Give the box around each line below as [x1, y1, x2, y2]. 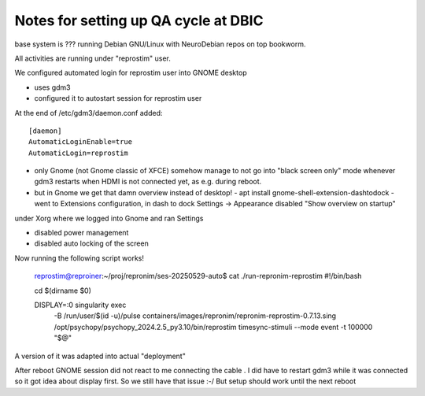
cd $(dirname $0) [34, 286, 92, 295]
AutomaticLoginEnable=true [28, 138, 133, 146]
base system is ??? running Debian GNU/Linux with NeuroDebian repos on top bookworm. [14, 39, 306, 49]
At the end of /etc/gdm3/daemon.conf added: [14, 108, 163, 117]
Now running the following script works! [14, 253, 145, 263]
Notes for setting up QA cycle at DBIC [14, 12, 264, 29]
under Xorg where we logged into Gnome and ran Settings [14, 213, 204, 223]
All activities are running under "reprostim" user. [14, 54, 171, 63]
